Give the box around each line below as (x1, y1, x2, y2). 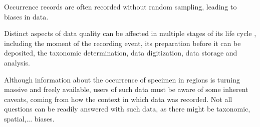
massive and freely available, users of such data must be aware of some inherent (4, 84, 248, 94)
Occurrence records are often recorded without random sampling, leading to (4, 1, 237, 11)
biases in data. (4, 11, 49, 21)
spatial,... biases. (4, 113, 55, 123)
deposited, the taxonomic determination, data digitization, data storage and (4, 47, 237, 58)
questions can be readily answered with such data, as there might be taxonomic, (4, 103, 250, 114)
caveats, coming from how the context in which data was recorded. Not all (4, 93, 232, 104)
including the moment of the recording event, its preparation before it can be (4, 37, 241, 48)
